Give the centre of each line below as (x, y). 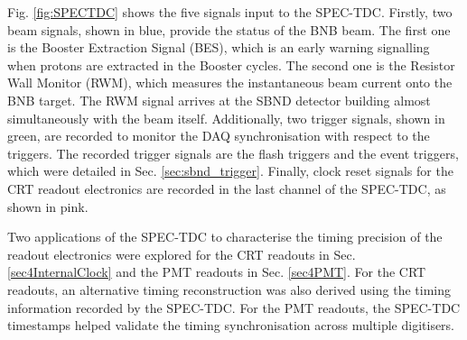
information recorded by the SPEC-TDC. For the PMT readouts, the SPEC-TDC (234, 307)
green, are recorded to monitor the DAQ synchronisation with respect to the (219, 136)
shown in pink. (48, 206)
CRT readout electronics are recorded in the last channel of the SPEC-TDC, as (227, 188)
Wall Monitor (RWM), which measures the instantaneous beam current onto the (230, 83)
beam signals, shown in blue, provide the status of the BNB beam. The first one (229, 29)
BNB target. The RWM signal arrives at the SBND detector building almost (219, 100)
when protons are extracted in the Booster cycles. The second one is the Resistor (231, 64)
